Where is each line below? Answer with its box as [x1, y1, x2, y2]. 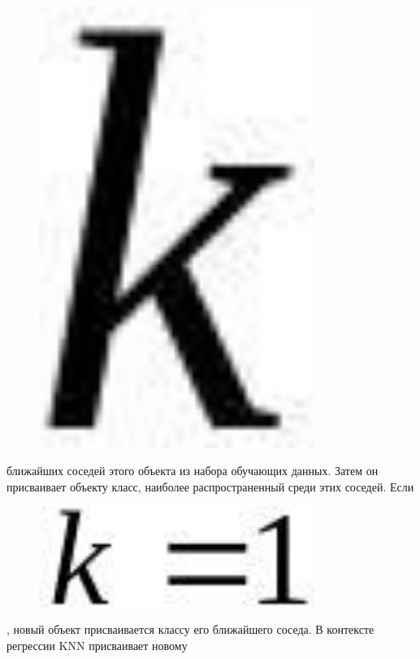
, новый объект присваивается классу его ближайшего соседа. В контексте [6, 621, 375, 638]
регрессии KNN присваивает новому [6, 636, 188, 653]
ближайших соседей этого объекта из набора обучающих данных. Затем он [6, 462, 379, 479]
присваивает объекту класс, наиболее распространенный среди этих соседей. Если [6, 478, 414, 495]
